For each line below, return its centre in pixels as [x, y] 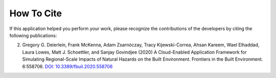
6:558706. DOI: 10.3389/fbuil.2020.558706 [67, 66]
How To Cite [36, 13]
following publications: [33, 35]
